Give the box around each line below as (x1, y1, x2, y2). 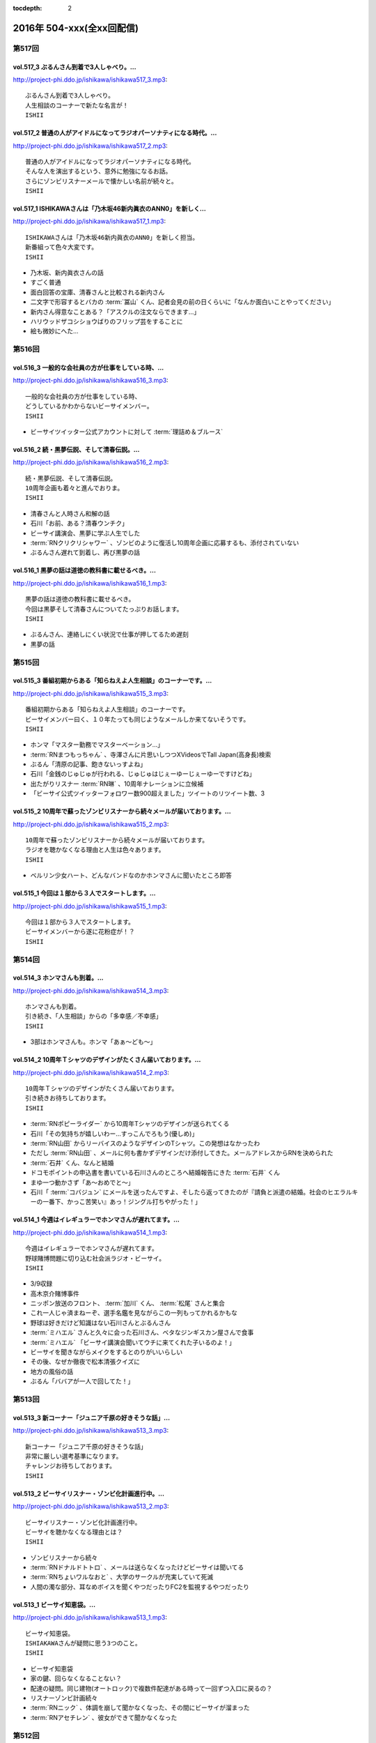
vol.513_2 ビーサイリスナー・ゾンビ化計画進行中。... (13, 1489, 165, 1498)
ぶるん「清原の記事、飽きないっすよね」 (30, 760, 146, 768)
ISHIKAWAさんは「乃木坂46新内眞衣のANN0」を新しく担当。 (25, 234, 199, 241)
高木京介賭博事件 (30, 1289, 79, 1297)
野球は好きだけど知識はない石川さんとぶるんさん (30, 1318, 171, 1327)
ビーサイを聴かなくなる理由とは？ (25, 1528, 123, 1536)
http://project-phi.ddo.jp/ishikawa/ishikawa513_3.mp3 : (13, 1426, 169, 1435)
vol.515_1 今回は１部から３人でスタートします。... (13, 889, 156, 897)
